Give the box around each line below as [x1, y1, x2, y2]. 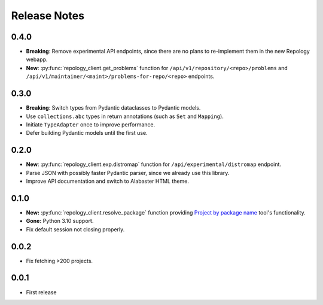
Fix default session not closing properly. [26, 225, 125, 233]
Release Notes [11, 9, 85, 22]
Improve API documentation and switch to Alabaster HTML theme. [26, 177, 190, 185]
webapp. [26, 56, 48, 63]
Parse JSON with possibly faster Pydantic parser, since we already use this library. [26, 169, 230, 176]
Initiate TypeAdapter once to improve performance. [26, 120, 156, 128]
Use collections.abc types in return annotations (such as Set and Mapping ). [26, 113, 224, 120]
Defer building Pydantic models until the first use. [26, 129, 148, 137]
